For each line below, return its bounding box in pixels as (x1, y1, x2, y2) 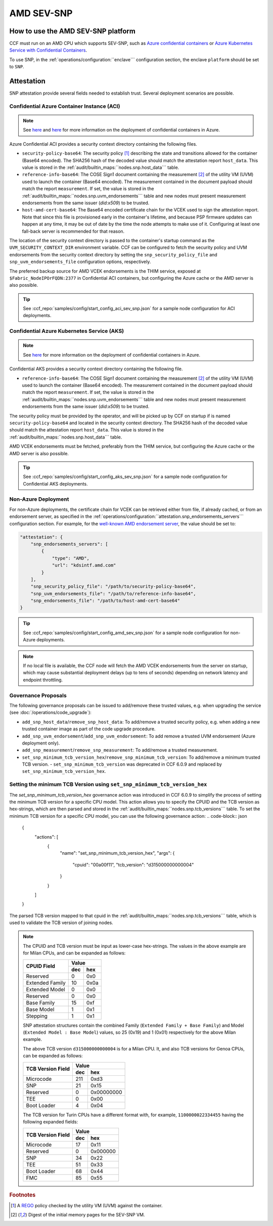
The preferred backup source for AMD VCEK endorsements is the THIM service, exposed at (9, 268, 201, 274)
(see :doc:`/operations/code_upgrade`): (9, 710, 92, 716)
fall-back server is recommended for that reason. (22, 228, 125, 234)
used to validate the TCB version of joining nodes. (9, 920, 113, 926)
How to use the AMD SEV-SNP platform (9, 27, 136, 35)
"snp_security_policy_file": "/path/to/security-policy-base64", (30, 584, 196, 589)
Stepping (26, 1012, 48, 1019)
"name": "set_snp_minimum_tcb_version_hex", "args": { (60, 850, 175, 856)
